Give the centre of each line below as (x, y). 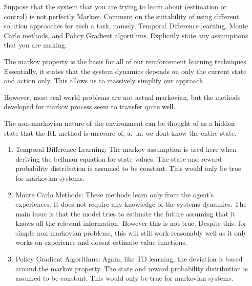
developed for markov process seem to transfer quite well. (90, 107)
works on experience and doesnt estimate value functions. (101, 242)
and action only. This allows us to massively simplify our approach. (105, 81)
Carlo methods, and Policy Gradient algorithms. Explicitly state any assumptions (126, 35)
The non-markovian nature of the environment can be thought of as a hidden (119, 123)
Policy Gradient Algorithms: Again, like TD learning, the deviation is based (129, 259)
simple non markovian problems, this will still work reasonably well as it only (131, 232)
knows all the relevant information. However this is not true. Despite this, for (131, 223)
